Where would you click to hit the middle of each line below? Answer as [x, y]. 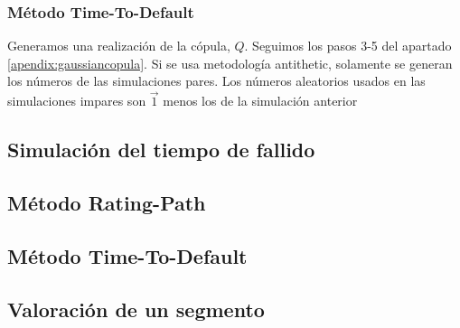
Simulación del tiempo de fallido [161, 150]
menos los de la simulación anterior [260, 101]
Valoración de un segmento [136, 309]
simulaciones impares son [77, 101]
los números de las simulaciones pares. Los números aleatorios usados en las [216, 81]
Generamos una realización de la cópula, [119, 46]
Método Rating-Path [107, 202]
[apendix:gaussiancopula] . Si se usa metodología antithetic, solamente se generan [230, 63]
